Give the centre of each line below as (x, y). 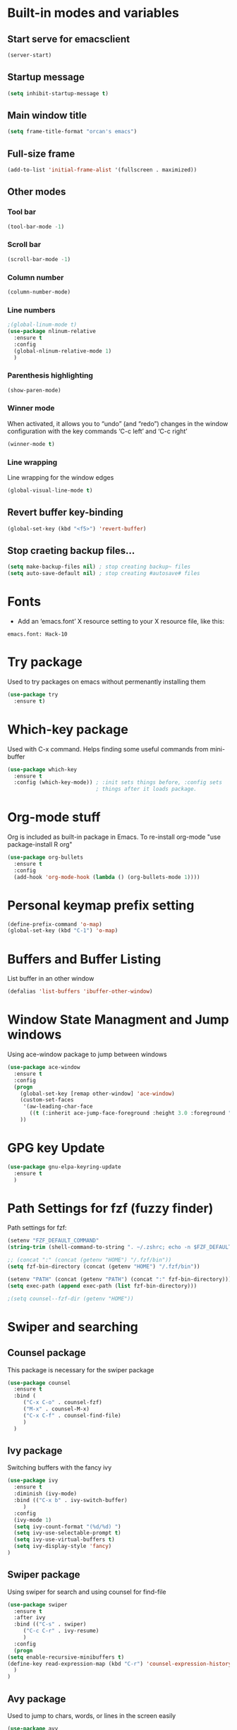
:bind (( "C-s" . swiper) (50, 1624)
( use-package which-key (42, 769)
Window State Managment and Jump (118, 1020)
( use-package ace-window (44, 1067)
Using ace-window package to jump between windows (87, 1054)
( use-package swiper (38, 1604)
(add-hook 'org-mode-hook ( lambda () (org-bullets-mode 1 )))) (107, 877)
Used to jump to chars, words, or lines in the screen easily (92, 1716)
